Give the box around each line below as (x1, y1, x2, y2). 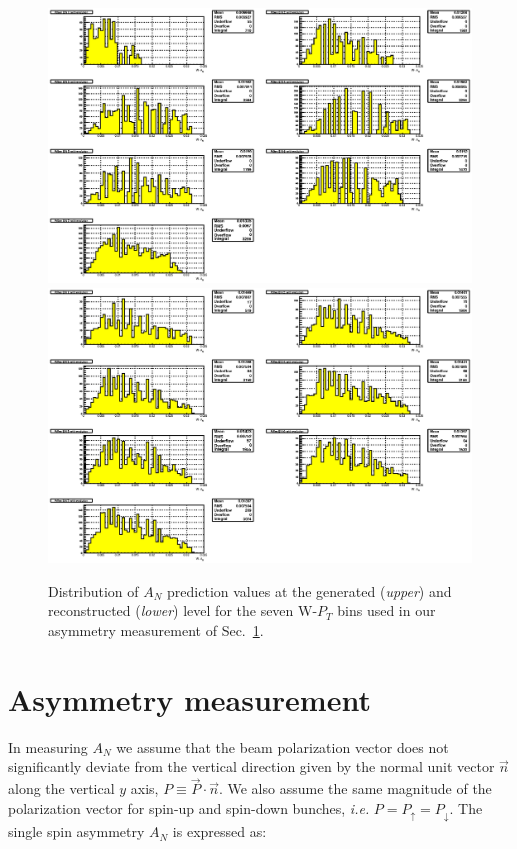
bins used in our (337, 600, 436, 621)
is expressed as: (172, 821, 267, 842)
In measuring (8, 736, 88, 757)
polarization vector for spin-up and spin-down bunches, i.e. (8, 797, 370, 818)
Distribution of (48, 580, 139, 601)
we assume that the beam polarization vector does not (116, 736, 449, 757)
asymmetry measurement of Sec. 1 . (48, 620, 264, 641)
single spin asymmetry (8, 821, 145, 842)
